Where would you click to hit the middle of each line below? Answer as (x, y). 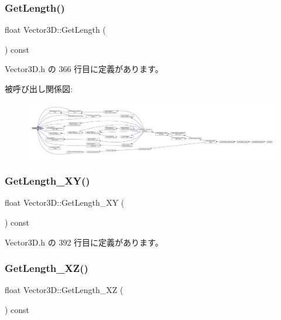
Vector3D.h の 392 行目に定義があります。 (84, 242)
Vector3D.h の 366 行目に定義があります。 (84, 69)
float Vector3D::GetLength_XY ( (65, 202)
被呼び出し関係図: (39, 88)
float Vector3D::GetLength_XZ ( (64, 290)
